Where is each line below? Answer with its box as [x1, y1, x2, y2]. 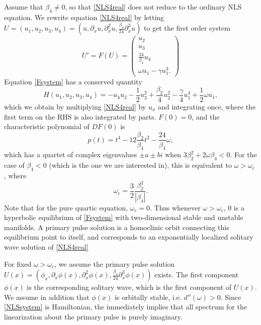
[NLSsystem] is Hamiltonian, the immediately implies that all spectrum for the [4, 301, 247, 312]
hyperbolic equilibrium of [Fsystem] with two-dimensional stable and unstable [4, 212, 243, 223]
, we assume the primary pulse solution [54, 258, 175, 269]
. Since [220, 291, 241, 302]
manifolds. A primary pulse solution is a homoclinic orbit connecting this [4, 222, 229, 232]
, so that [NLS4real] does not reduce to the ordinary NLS [65, 2, 242, 12]
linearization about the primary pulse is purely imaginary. [4, 311, 183, 322]
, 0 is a [223, 202, 244, 212]
